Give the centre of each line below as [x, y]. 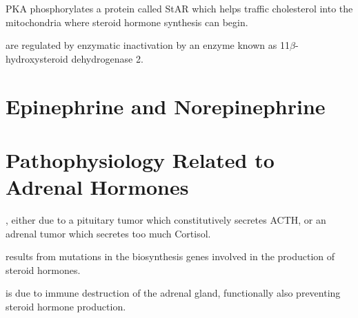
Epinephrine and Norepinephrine [166, 106]
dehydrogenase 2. [107, 58]
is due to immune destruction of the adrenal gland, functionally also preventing [173, 293]
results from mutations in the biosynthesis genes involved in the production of [170, 256]
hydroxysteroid [37, 58]
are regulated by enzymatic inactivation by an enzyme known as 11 [148, 45]
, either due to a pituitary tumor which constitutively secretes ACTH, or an [166, 220]
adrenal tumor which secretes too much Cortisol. [108, 233]
